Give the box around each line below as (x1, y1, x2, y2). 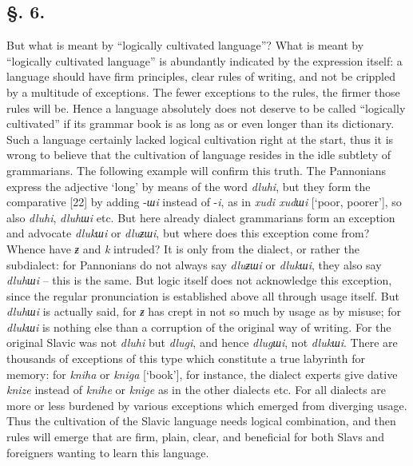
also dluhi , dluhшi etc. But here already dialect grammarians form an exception (6, 209, 395, 225)
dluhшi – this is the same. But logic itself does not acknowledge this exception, (6, 272, 392, 289)
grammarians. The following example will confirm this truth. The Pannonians (6, 161, 387, 178)
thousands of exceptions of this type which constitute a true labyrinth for (6, 350, 365, 367)
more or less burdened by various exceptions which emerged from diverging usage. (6, 396, 407, 413)
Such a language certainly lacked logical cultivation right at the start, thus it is (6, 130, 394, 147)
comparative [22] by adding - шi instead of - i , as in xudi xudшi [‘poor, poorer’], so (6, 193, 402, 210)
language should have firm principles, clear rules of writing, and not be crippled (6, 68, 396, 85)
